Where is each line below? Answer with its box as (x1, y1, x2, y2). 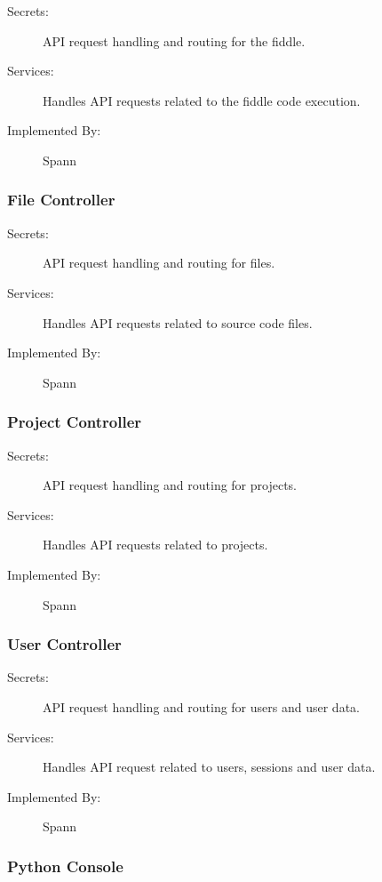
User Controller (7, 633, 122, 655)
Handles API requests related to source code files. (43, 313, 313, 332)
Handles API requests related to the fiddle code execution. (43, 91, 361, 109)
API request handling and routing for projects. (43, 476, 298, 494)
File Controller (7, 188, 115, 211)
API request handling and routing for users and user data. (43, 697, 360, 716)
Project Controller (7, 411, 142, 433)
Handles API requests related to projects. (43, 535, 268, 554)
